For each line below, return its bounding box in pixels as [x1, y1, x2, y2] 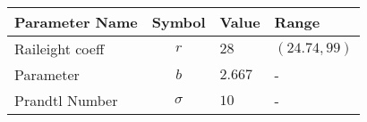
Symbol [151, 12, 206, 32]
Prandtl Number [14, 90, 118, 110]
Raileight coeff [14, 38, 105, 59]
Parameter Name [14, 12, 138, 32]
